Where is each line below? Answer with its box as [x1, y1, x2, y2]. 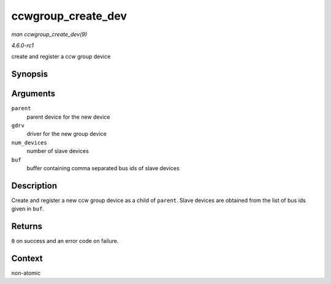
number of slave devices [26, 148, 89, 155]
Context [11, 253, 43, 263]
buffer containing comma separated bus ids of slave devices [26, 164, 180, 171]
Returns [11, 221, 43, 232]
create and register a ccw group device [11, 53, 111, 61]
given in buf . [11, 205, 44, 212]
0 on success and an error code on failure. [11, 237, 119, 245]
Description [11, 181, 58, 191]
